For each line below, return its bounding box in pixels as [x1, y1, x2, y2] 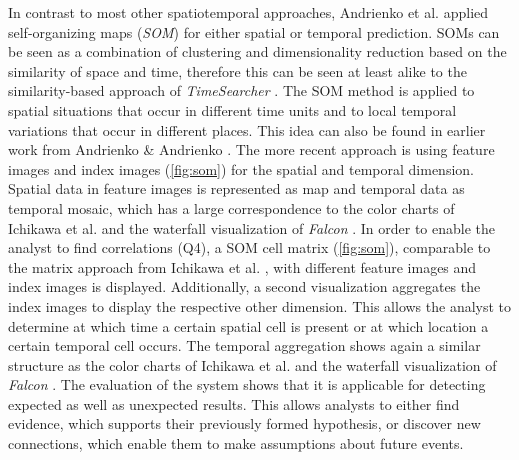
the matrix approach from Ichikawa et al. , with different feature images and [8, 256, 477, 277]
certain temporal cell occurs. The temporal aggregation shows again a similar [8, 335, 481, 356]
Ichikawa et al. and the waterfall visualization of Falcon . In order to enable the [8, 217, 495, 238]
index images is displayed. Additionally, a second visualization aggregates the [8, 276, 481, 297]
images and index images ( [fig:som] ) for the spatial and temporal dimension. [8, 158, 474, 179]
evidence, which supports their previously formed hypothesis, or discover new [8, 413, 481, 434]
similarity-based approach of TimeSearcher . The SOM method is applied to [8, 80, 475, 101]
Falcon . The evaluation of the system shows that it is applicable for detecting [8, 374, 486, 395]
